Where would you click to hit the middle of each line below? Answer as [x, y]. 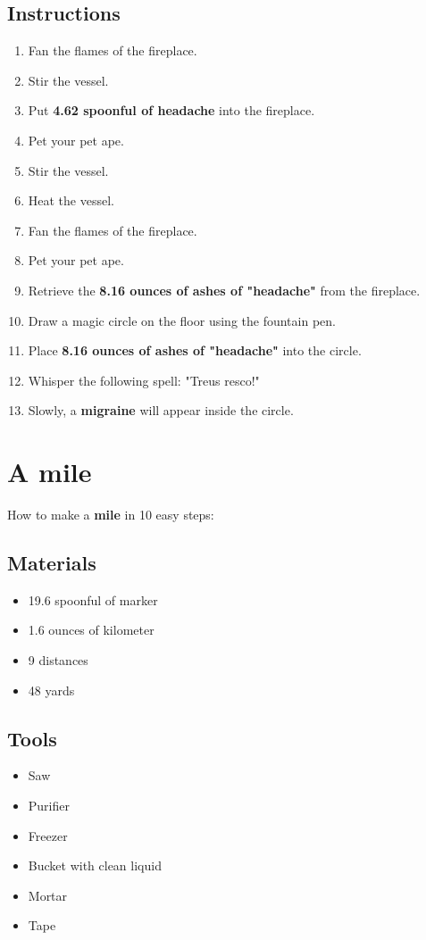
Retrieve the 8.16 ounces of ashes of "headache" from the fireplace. [224, 290]
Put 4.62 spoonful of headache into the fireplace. [171, 110]
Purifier [49, 806]
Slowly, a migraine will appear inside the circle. [161, 410]
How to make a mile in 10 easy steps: [111, 515]
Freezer [48, 835]
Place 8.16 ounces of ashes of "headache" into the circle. [195, 350]
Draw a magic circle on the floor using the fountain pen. [182, 320]
